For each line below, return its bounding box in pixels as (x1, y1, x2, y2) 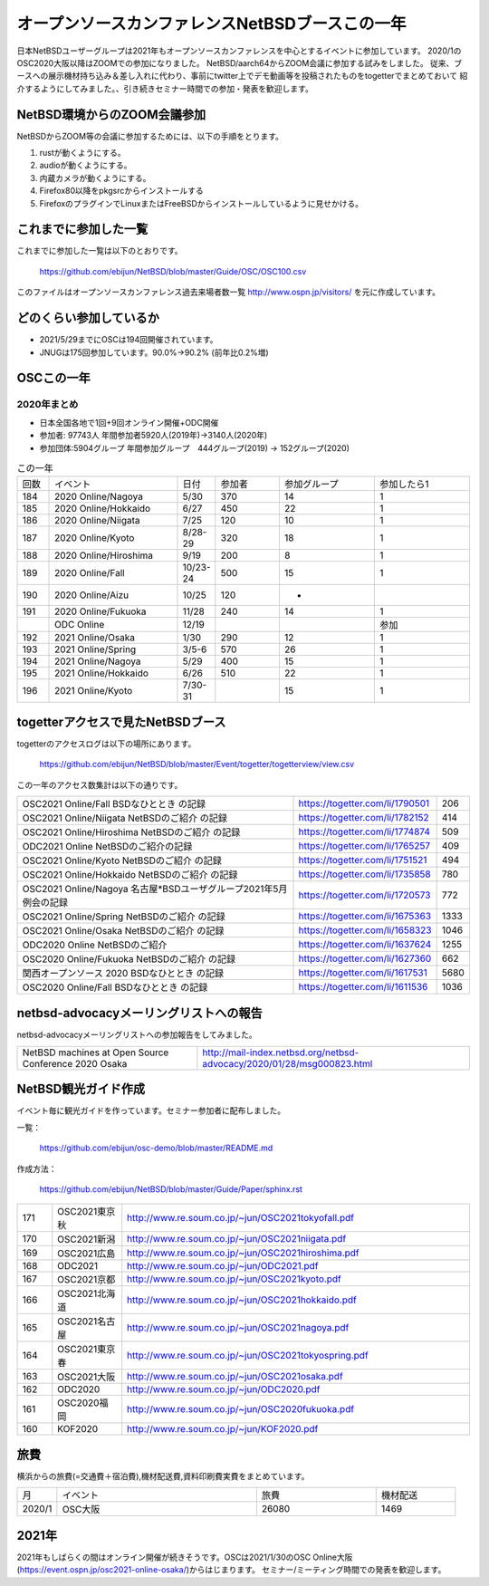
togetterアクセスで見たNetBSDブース (16, 714, 226, 729)
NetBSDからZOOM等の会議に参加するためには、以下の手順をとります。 (16, 130, 284, 141)
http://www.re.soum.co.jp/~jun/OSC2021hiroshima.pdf (127, 1246, 360, 1259)
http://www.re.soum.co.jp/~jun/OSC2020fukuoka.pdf (127, 1403, 355, 1416)
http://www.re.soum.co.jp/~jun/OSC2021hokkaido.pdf (127, 1293, 357, 1306)
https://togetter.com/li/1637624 (298, 937, 432, 950)
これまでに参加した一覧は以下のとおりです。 (16, 245, 183, 256)
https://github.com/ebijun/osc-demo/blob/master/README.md (39, 1142, 273, 1154)
